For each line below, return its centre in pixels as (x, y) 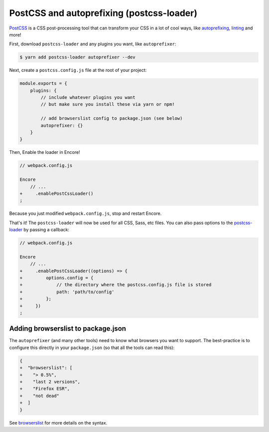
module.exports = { (43, 83)
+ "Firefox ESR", (45, 389)
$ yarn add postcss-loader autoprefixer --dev (77, 57)
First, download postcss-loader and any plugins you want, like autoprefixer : (93, 44)
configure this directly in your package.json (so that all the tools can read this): (92, 348)
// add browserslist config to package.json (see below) (112, 118)
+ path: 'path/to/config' (67, 292)
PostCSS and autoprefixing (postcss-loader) (103, 13)
